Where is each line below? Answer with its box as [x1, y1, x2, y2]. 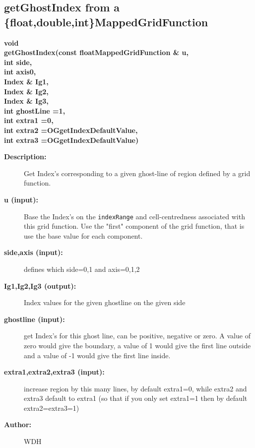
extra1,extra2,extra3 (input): [4, 367, 105, 377]
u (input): [4, 194, 38, 204]
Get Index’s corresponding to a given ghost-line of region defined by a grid [24, 168, 251, 178]
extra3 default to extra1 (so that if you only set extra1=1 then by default [24, 393, 248, 403]
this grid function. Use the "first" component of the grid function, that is [24, 221, 245, 231]
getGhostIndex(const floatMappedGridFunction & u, [4, 47, 189, 58]
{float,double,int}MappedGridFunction [4, 14, 208, 29]
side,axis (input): [4, 247, 63, 257]
